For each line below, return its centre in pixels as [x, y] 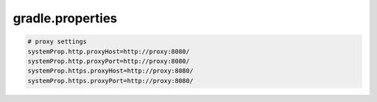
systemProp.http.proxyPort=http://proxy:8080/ [109, 61]
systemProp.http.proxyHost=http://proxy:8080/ [109, 51]
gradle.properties [65, 18]
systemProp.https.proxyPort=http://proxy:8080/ [110, 81]
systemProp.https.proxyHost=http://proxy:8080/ [110, 71]
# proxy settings [57, 42]
